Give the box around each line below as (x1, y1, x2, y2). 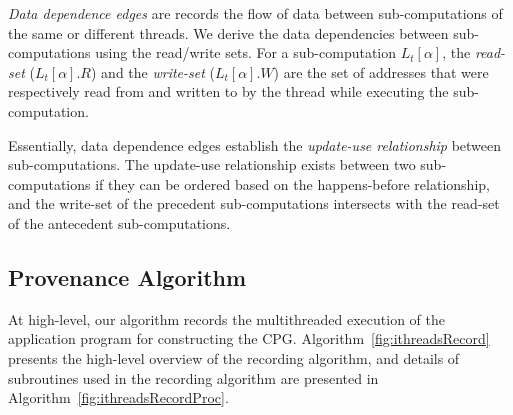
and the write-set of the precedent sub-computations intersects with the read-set (8, 193, 500, 214)
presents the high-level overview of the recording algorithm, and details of (8, 347, 460, 368)
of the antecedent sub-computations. (8, 212, 231, 233)
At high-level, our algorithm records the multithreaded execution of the (8, 308, 446, 329)
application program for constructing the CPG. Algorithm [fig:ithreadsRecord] (8, 328, 490, 349)
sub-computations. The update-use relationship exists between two (8, 154, 416, 175)
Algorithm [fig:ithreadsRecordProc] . (8, 387, 229, 408)
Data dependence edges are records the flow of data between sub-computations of (8, 3, 503, 23)
